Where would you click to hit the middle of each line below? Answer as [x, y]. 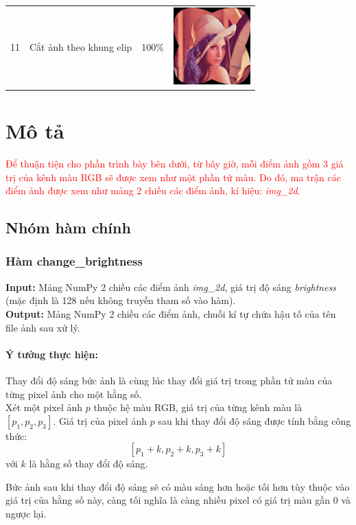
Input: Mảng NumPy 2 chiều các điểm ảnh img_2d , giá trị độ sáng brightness [171, 287]
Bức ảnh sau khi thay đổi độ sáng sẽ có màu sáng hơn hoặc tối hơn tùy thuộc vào [178, 486]
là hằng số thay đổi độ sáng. [88, 464]
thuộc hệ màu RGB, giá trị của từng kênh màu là [198, 407]
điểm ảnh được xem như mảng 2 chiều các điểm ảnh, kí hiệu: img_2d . [153, 190]
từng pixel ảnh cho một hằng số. [74, 394]
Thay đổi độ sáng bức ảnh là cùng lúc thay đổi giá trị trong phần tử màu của [169, 380]
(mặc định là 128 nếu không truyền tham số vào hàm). [121, 300]
